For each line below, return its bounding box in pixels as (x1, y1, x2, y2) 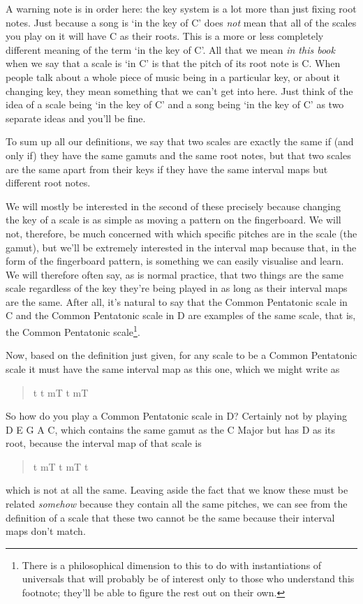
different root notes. (6, 175, 91, 190)
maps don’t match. (6, 524, 86, 538)
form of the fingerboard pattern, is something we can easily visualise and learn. (6, 253, 344, 268)
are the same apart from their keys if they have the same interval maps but (6, 161, 328, 176)
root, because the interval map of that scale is (6, 436, 202, 450)
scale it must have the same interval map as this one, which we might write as (6, 361, 340, 376)
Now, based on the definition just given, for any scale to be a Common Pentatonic (6, 348, 357, 362)
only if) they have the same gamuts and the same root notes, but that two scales (6, 147, 351, 162)
